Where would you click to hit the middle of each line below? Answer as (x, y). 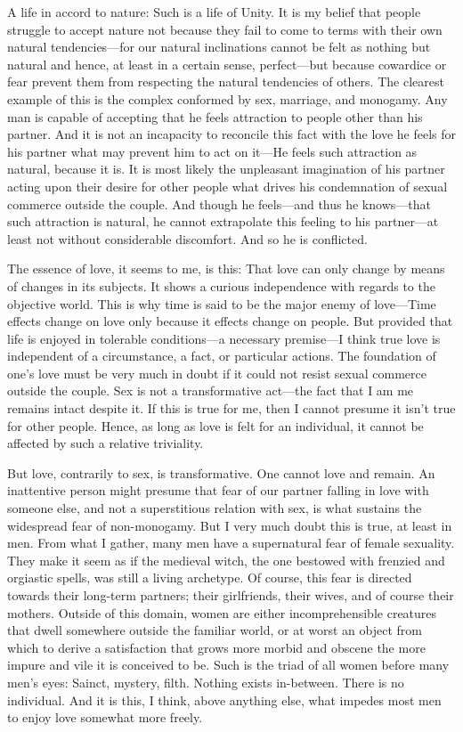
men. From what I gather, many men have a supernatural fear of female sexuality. (231, 543)
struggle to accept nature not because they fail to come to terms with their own (225, 29)
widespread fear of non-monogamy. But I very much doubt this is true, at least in (230, 525)
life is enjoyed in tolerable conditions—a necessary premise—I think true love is (224, 338)
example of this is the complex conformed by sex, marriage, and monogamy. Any (227, 98)
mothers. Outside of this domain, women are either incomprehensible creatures (222, 612)
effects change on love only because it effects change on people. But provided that (230, 321)
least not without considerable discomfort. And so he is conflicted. (187, 238)
